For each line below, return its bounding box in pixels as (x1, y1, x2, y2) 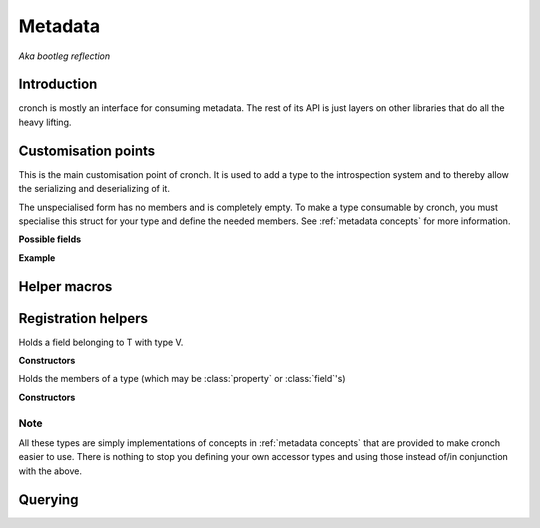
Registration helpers (18, 310, 149, 327)
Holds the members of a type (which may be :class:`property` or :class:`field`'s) (18, 373, 346, 385)
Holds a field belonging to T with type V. (18, 336, 184, 348)
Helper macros (18, 278, 113, 295)
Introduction (18, 76, 98, 93)
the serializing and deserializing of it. (18, 183, 170, 195)
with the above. (18, 465, 82, 477)
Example (18, 251, 56, 264)
